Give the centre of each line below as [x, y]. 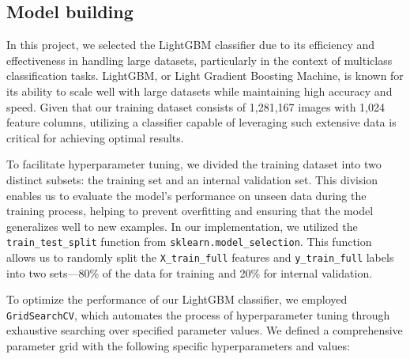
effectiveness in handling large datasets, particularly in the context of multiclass [199, 60]
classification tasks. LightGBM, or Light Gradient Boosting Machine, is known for [205, 76]
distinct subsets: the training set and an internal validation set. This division [192, 179]
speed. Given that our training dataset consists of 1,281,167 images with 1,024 [196, 106]
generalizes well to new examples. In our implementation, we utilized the [182, 226]
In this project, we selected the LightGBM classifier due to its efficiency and [191, 45]
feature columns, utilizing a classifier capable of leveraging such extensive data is [201, 122]
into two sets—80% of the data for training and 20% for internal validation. [190, 272]
